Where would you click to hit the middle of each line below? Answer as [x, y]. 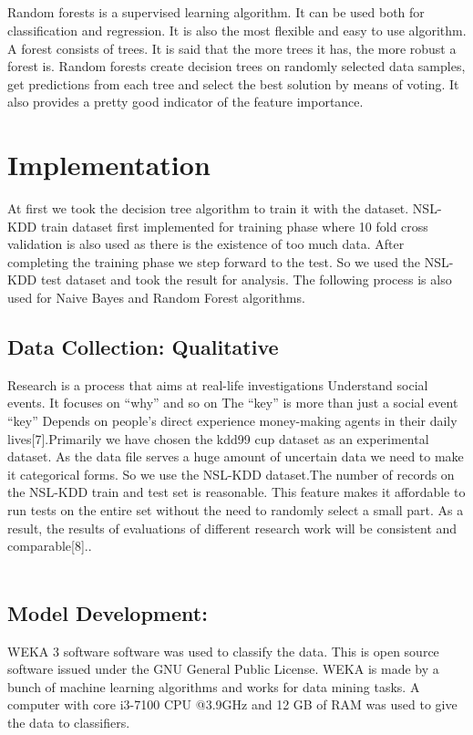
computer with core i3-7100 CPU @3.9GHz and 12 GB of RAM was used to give [232, 704]
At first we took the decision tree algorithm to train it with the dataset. [208, 208]
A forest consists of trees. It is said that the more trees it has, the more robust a [232, 48]
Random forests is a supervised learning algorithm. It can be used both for [216, 12]
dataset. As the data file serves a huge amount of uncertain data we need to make [236, 456]
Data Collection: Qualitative [143, 347]
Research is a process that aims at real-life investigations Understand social [218, 384]
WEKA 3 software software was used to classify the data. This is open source [223, 651]
